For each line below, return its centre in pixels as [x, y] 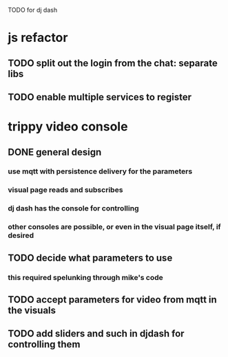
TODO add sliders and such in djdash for [96, 334]
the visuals [32, 310]
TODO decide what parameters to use [90, 258]
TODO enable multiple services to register [100, 97]
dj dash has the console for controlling [73, 208]
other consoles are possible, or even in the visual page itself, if [114, 227]
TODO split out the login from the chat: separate [113, 63]
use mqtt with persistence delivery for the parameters [100, 171]
